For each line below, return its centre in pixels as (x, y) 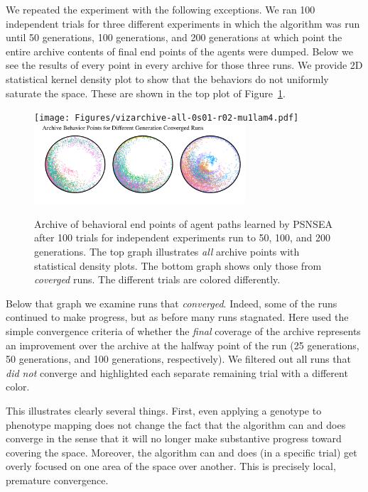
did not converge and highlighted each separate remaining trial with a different (177, 372)
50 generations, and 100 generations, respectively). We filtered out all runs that (178, 359)
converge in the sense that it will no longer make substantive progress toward (174, 438)
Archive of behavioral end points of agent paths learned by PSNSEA (183, 223)
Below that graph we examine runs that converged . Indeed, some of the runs (172, 303)
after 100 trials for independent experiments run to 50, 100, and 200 (182, 237)
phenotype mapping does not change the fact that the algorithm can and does (176, 424)
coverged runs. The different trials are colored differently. (157, 279)
